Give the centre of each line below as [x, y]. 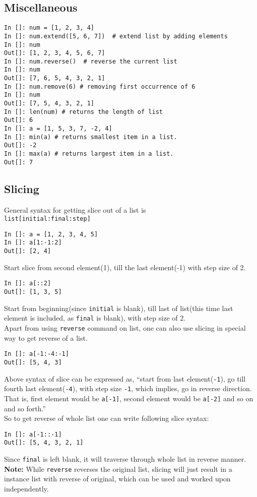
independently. [26, 488]
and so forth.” [25, 408]
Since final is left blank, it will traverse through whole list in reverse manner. [125, 459]
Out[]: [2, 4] [28, 251]
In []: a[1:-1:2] [33, 243]
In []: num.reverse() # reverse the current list [91, 61]
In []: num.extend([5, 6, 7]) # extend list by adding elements [116, 36]
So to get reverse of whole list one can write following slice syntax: [107, 418]
